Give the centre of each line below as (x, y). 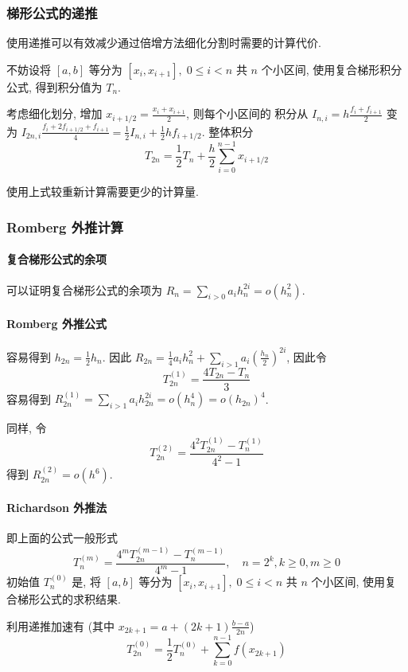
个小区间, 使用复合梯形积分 (332, 69)
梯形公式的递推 (52, 12)
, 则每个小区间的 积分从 (247, 113)
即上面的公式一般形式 (62, 537)
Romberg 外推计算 (65, 227)
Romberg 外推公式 (56, 324)
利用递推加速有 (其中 (61, 625)
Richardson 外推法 (57, 507)
